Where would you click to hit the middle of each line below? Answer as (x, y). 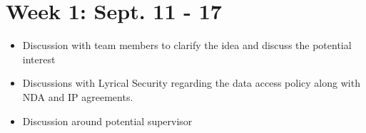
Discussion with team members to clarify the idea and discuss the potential (187, 45)
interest (39, 59)
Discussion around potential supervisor (107, 121)
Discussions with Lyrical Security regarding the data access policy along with (191, 83)
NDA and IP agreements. (78, 96)
